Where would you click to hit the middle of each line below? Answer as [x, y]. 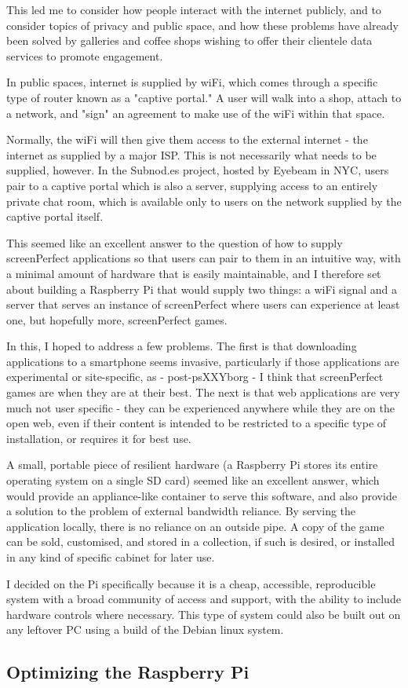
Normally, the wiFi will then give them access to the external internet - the [187, 139]
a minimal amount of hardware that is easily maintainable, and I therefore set [194, 273]
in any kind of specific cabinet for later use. [111, 557]
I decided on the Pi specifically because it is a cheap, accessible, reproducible [191, 583]
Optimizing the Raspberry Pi [128, 672]
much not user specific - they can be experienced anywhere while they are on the [200, 407]
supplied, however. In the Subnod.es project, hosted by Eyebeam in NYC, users [198, 170]
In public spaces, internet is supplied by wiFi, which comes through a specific [192, 82]
